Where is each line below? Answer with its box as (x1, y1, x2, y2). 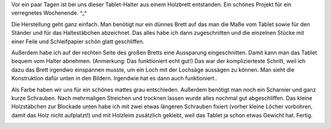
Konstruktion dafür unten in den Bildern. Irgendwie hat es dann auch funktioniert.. (11, 75, 218, 82)
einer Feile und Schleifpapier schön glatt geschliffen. (11, 37, 145, 45)
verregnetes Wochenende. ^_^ (11, 9, 87, 17)
